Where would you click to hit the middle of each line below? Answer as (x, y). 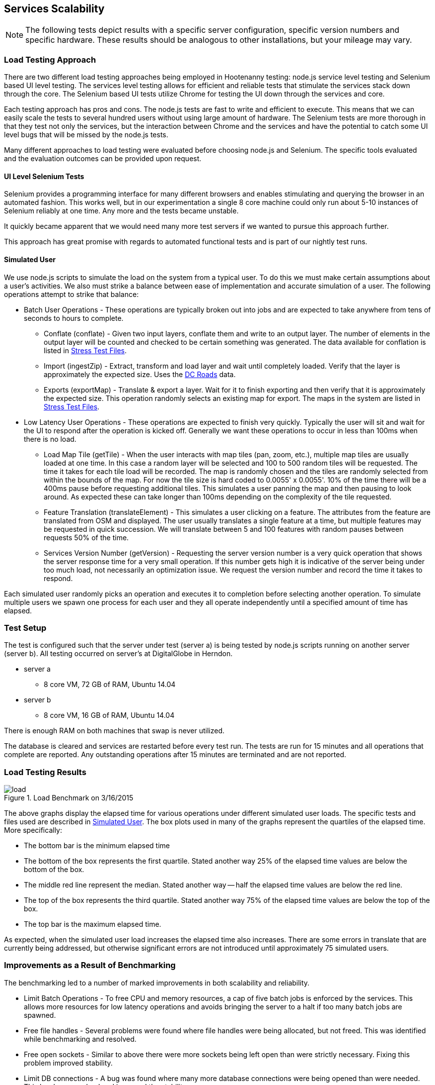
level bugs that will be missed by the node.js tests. (86, 135)
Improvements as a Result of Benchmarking (90, 965)
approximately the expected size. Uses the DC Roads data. (140, 374)
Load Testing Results (45, 772)
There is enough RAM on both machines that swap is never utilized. (114, 731)
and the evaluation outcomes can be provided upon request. (103, 159)
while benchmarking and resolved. (80, 1039)
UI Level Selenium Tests (44, 176)
